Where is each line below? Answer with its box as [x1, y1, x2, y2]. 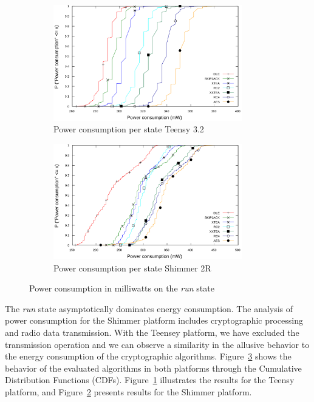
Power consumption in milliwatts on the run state [29, 282, 214, 295]
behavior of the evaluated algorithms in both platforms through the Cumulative [5, 361, 302, 374]
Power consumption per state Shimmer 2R [53, 261, 211, 274]
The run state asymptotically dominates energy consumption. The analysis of [5, 302, 293, 315]
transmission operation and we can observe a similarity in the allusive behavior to [5, 338, 310, 350]
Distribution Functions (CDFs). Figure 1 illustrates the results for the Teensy [5, 373, 295, 386]
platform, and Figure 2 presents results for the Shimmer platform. [5, 386, 252, 398]
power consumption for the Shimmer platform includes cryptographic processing [5, 314, 304, 327]
